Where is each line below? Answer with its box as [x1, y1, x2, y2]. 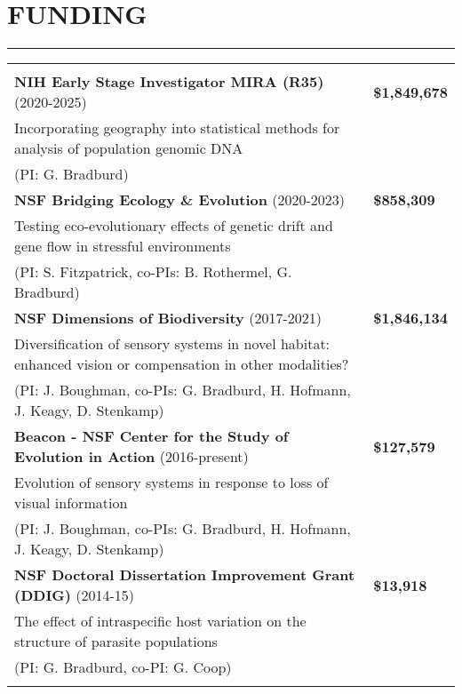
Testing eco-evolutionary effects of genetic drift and [14, 215, 333, 236]
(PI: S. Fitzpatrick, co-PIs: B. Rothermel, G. [14, 261, 292, 283]
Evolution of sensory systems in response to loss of [14, 472, 329, 493]
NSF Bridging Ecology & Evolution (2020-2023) [14, 189, 346, 211]
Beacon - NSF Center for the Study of [14, 426, 289, 447]
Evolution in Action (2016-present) [14, 446, 249, 467]
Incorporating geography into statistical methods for [14, 117, 340, 139]
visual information [14, 492, 128, 514]
